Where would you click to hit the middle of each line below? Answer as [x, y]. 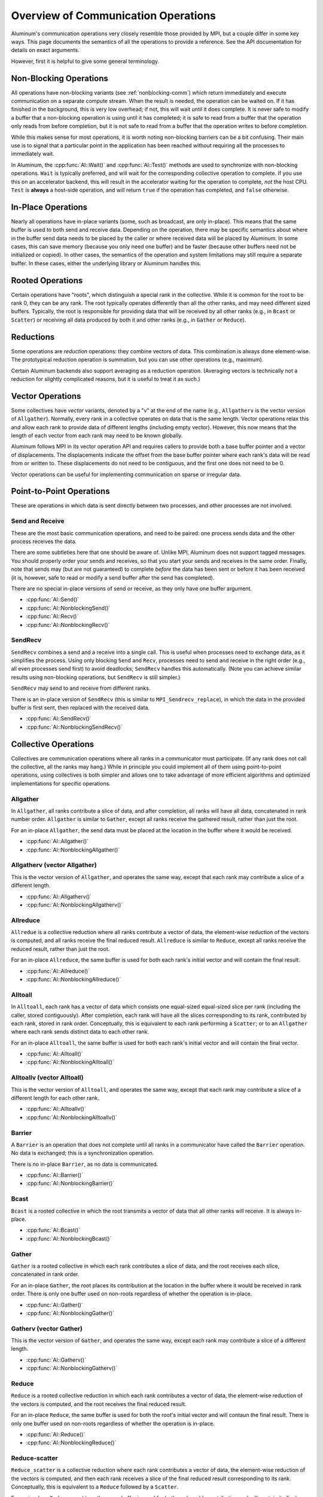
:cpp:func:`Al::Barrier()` [55, 1175]
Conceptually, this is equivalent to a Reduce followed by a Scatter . [95, 1487]
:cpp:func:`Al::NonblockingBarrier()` [70, 1183]
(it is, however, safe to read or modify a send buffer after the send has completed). [113, 577]
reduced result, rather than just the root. [60, 948]
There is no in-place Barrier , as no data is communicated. [85, 1164]
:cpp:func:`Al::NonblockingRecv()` [68, 625]
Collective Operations [53, 744]
